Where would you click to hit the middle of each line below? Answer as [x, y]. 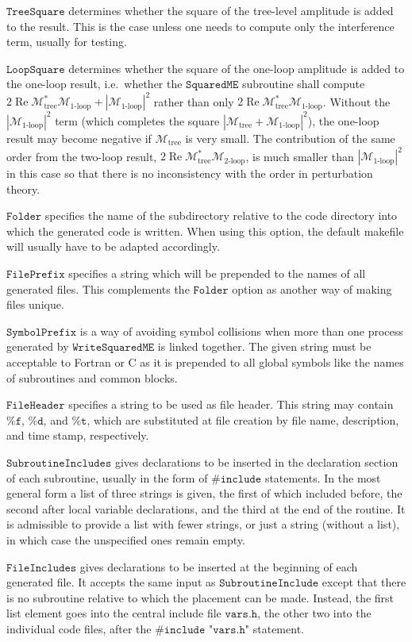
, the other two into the [314, 613]
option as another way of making [312, 288]
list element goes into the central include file [114, 613]
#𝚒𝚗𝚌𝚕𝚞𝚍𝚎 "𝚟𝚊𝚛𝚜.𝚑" [202, 630]
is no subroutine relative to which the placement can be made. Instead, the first [200, 597]
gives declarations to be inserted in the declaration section [256, 461]
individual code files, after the [79, 628]
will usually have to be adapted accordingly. [113, 246]
